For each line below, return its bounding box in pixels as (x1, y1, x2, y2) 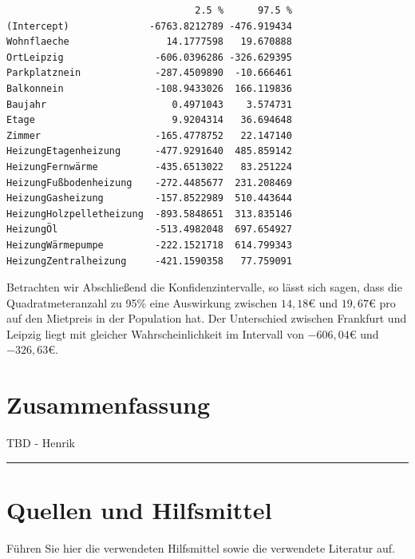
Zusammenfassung (6, 388, 211, 421)
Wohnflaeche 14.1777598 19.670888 (6, 36, 292, 48)
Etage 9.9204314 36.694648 (6, 114, 292, 126)
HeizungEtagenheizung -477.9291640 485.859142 (6, 145, 292, 157)
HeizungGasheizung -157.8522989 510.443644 (6, 192, 292, 204)
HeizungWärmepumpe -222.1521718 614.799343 (6, 239, 292, 251)
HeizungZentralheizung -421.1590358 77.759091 (6, 255, 292, 267)
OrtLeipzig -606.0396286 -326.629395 (6, 51, 292, 63)
